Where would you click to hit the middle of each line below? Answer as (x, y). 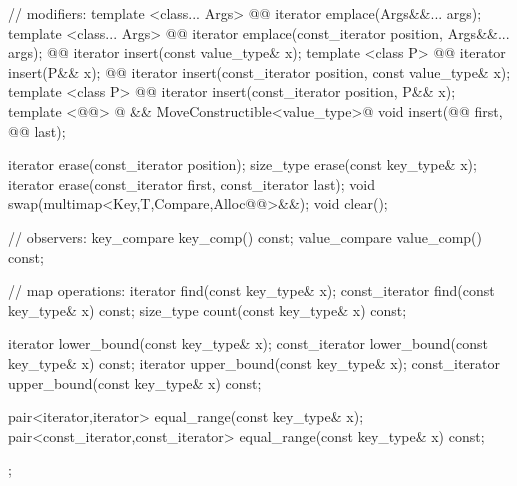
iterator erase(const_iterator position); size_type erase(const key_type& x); (242, 164)
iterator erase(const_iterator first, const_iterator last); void (192, 183)
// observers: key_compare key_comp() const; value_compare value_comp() (245, 236)
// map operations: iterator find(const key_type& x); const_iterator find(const (251, 290)
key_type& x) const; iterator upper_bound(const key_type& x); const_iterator (254, 362)
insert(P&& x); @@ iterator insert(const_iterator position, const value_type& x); (259, 71)
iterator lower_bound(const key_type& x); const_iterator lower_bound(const (248, 343)
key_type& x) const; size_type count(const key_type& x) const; (207, 309)
